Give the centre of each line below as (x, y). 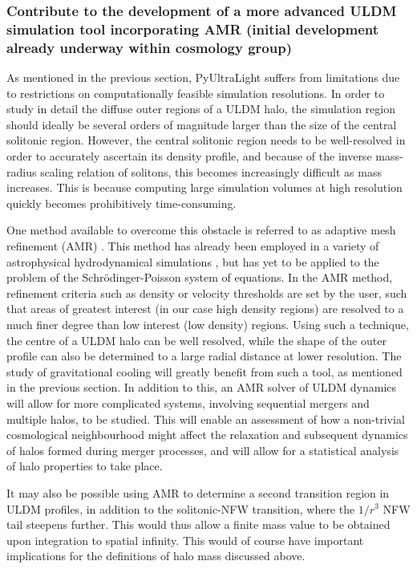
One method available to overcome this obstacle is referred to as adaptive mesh (201, 230)
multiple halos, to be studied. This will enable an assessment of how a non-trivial (206, 419)
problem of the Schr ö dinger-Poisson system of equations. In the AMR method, (200, 277)
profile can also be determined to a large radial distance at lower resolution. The (204, 356)
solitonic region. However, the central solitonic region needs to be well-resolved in (206, 140)
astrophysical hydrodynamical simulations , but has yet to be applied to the (193, 261)
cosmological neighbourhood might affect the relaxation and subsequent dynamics (207, 435)
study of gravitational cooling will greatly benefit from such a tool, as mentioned (204, 371)
